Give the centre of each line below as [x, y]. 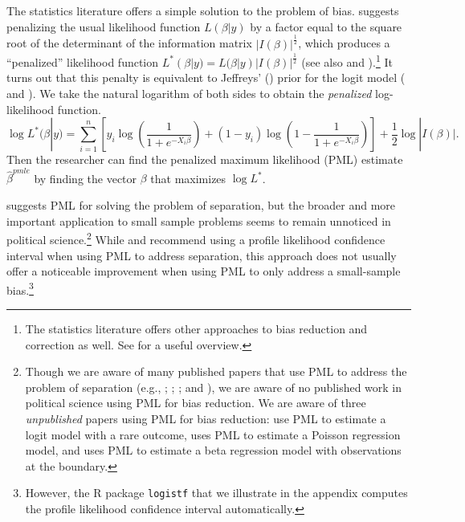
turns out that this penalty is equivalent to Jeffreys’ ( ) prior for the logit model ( [206, 77]
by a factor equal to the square [326, 26]
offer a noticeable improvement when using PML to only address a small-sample [204, 271]
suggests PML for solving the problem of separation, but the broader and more [201, 205]
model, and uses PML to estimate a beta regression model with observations [213, 450]
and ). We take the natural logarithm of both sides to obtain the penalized [189, 93]
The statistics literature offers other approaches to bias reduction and [196, 328]
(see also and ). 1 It [347, 61]
